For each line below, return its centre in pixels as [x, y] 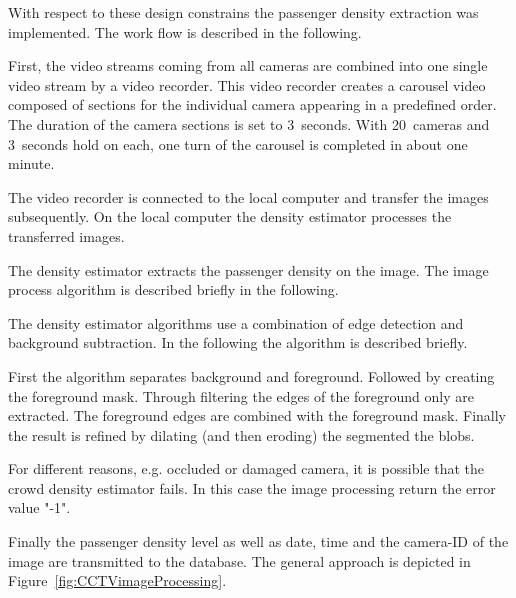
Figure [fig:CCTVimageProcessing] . [117, 580]
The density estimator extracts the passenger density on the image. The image [248, 269]
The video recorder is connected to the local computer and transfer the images [248, 196]
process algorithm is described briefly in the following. [173, 289]
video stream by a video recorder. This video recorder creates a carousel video [247, 84]
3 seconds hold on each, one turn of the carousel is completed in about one [238, 143]
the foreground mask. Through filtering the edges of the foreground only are [241, 395]
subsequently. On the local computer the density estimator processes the [230, 216]
